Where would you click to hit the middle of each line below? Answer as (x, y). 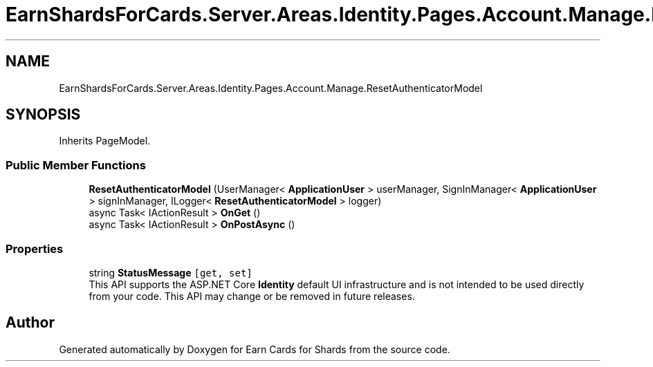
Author (30, 323)
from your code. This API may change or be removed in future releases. (252, 296)
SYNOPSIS (43, 115)
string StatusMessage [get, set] (171, 272)
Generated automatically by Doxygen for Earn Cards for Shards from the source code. (255, 349)
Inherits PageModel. (105, 141)
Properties (35, 248)
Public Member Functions (76, 165)
